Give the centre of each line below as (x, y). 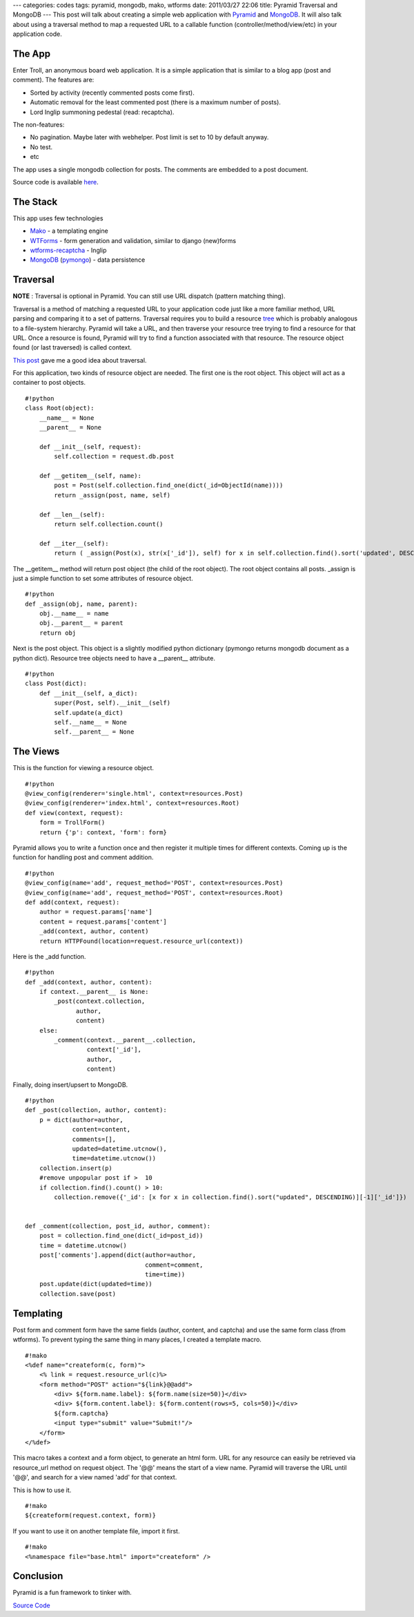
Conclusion (38, 1576)
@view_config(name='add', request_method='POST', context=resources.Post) (154, 883)
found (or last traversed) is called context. (72, 347)
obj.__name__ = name (74, 614)
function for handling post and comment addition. (83, 857)
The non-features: (39, 125)
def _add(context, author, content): (89, 982)
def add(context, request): (72, 902)
